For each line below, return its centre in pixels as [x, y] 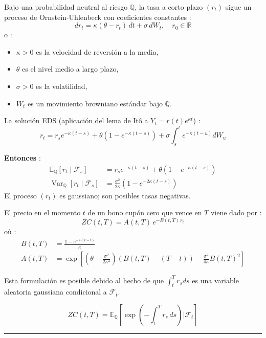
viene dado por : [236, 212]
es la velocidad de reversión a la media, [97, 51]
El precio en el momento [42, 212]
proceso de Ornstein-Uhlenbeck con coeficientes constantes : [98, 17]
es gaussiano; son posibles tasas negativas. [125, 195]
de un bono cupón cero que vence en [145, 212]
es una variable [215, 280]
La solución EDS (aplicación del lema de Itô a [76, 120]
